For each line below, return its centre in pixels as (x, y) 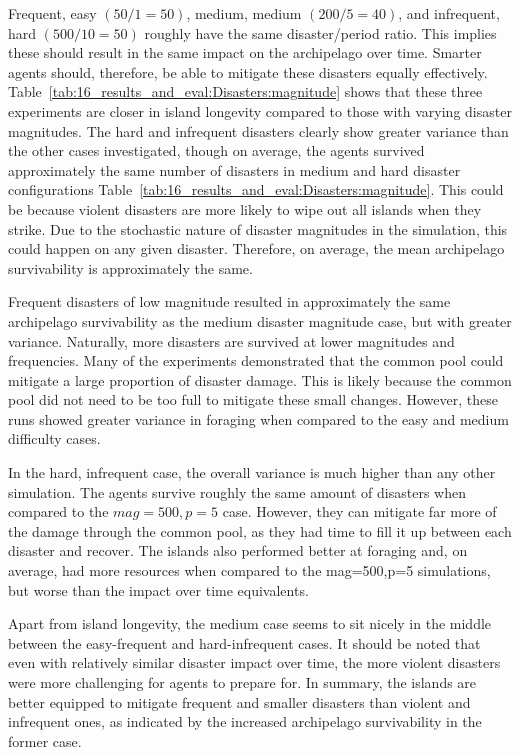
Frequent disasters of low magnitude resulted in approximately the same (229, 301)
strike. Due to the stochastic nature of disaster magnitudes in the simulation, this (258, 228)
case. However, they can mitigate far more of (359, 511)
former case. (45, 740)
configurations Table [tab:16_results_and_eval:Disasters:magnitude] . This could (256, 189)
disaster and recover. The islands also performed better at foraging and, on (238, 550)
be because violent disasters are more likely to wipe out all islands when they (245, 208)
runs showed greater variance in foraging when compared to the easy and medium (258, 418)
